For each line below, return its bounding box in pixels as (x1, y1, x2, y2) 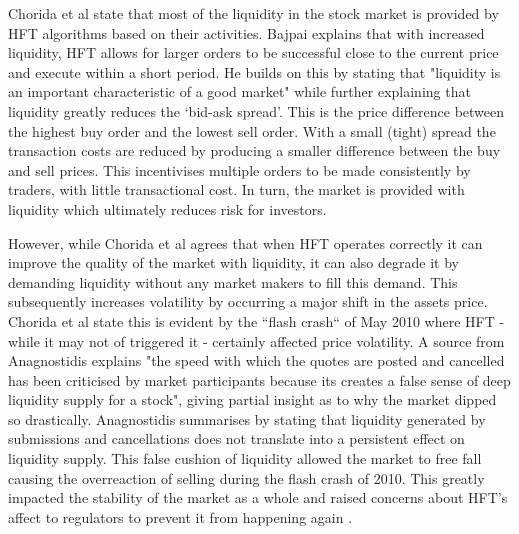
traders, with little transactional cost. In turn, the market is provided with (8, 179, 465, 200)
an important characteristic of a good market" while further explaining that (8, 81, 471, 102)
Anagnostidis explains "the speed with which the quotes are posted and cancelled (8, 350, 505, 371)
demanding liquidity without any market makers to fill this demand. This (8, 271, 458, 292)
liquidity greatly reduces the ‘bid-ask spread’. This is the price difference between (8, 100, 505, 121)
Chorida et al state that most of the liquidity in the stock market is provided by (8, 3, 499, 23)
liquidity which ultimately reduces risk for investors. (8, 198, 327, 219)
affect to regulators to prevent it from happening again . (8, 506, 353, 527)
